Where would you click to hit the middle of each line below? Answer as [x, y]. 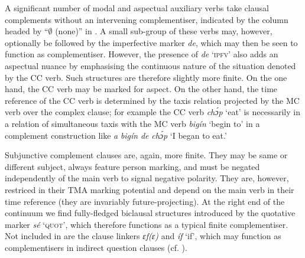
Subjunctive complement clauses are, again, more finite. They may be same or [146, 155]
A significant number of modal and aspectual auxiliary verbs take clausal [137, 8]
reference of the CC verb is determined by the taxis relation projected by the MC [152, 100]
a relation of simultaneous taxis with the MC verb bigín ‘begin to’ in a [132, 123]
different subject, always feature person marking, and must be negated [132, 166]
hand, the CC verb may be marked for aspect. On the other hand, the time [141, 89]
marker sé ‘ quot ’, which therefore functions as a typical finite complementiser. [147, 224]
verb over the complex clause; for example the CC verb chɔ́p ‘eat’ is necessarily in [152, 112]
